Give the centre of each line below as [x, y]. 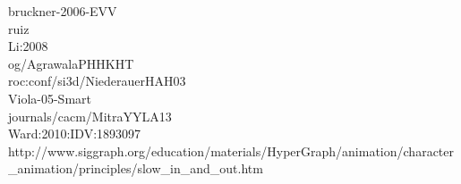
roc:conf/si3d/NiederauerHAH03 [97, 81]
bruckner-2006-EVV [63, 11]
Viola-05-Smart [50, 98]
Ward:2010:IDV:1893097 [75, 134]
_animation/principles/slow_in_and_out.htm [136, 168]
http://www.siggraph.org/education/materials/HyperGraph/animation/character [231, 151]
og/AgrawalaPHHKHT [71, 63]
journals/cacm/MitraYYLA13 [90, 116]
